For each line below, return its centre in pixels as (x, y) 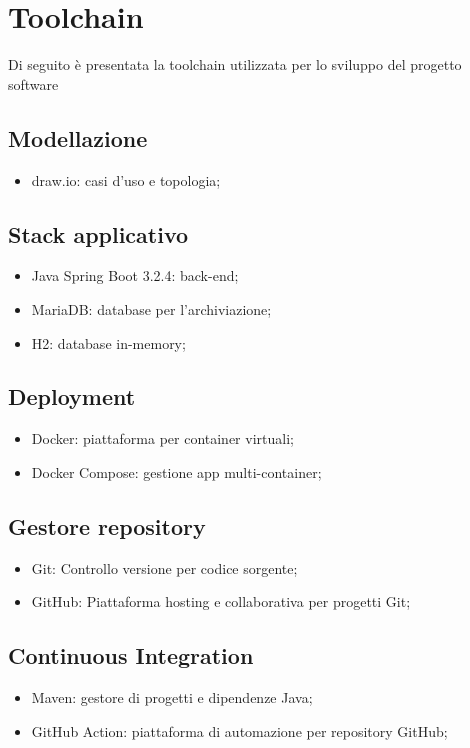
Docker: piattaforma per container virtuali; (162, 438)
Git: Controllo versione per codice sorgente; (164, 567)
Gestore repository (107, 525)
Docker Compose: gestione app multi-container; (176, 471)
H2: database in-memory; (108, 342)
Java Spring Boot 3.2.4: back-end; (135, 275)
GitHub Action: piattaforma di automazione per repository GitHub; (239, 730)
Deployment (72, 396)
